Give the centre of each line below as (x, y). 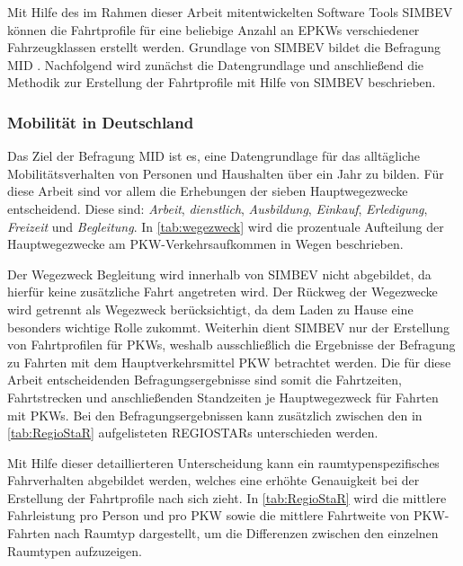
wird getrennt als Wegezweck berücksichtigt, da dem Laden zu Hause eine (210, 309)
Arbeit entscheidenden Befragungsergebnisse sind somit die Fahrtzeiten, (205, 380)
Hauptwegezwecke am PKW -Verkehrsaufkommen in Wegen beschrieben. (205, 244)
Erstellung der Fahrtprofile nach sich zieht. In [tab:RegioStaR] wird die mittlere (227, 497)
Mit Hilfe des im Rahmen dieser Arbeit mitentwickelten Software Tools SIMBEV (230, 12)
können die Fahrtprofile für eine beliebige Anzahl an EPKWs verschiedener (214, 29)
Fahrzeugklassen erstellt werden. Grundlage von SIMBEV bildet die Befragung (224, 47)
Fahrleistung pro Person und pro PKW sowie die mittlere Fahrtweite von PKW (226, 515)
